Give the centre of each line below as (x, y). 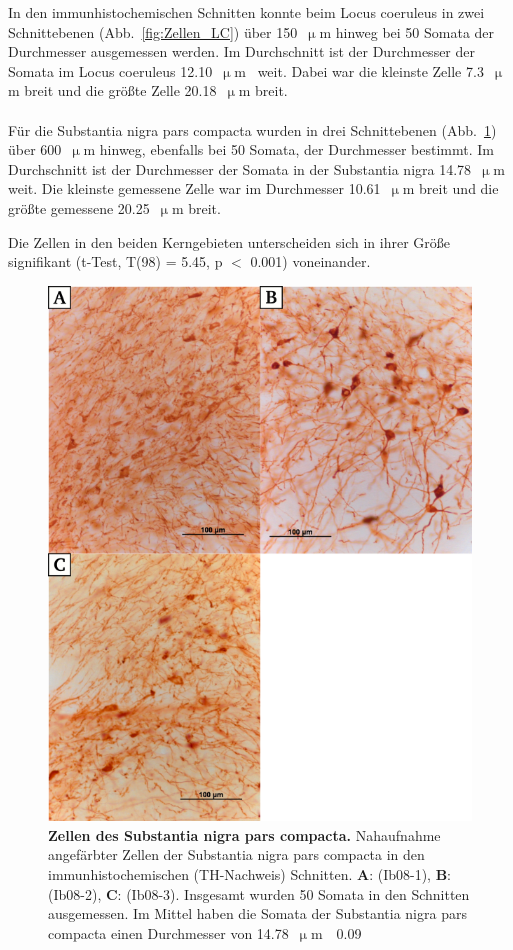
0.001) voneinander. (310, 261)
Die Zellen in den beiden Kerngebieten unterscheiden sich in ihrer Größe (229, 241)
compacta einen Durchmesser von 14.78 (168, 932)
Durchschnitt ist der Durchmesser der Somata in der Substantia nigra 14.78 (240, 168)
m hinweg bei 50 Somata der (407, 31)
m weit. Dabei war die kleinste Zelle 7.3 (359, 70)
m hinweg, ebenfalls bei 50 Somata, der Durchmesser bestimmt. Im (288, 149)
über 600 (35, 149)
